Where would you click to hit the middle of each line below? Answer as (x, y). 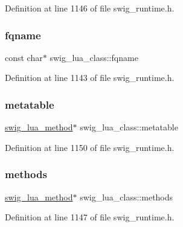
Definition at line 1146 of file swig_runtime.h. (90, 8)
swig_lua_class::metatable (129, 127)
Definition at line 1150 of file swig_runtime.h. (90, 147)
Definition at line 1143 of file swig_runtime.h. (90, 78)
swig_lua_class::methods (127, 197)
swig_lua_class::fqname (94, 57)
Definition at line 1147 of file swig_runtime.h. (90, 217)
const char (24, 57)
